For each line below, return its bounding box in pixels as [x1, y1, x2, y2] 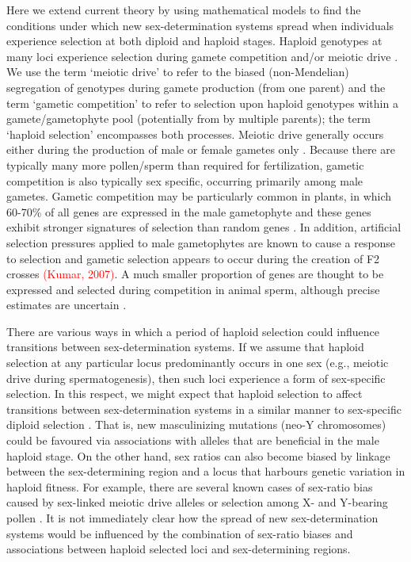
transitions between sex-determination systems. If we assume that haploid [6, 338, 364, 355]
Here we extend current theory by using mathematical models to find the [6, 2, 361, 17]
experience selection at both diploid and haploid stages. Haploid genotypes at [6, 32, 382, 49]
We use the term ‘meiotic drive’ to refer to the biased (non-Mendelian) [6, 63, 349, 80]
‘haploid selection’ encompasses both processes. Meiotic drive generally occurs [6, 125, 384, 142]
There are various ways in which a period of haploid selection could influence [6, 323, 379, 339]
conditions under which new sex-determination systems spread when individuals [6, 17, 394, 33]
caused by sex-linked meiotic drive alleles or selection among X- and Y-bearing [6, 494, 388, 510]
